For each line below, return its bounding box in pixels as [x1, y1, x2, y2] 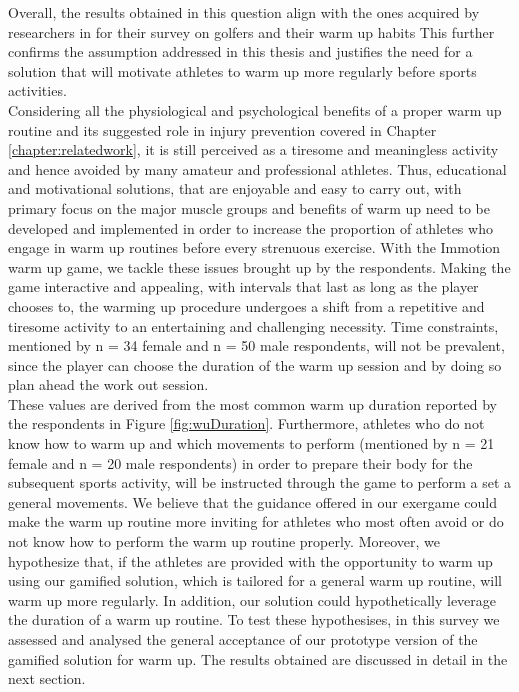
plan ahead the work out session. [8, 374, 209, 395]
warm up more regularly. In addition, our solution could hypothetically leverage [8, 589, 497, 610]
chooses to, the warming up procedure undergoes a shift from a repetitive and [8, 295, 485, 316]
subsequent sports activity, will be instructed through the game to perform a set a [8, 472, 512, 493]
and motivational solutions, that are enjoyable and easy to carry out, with [8, 178, 462, 199]
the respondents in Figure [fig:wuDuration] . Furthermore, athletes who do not [8, 413, 485, 434]
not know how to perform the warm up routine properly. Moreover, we [8, 531, 440, 552]
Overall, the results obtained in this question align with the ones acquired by [8, 2, 480, 22]
